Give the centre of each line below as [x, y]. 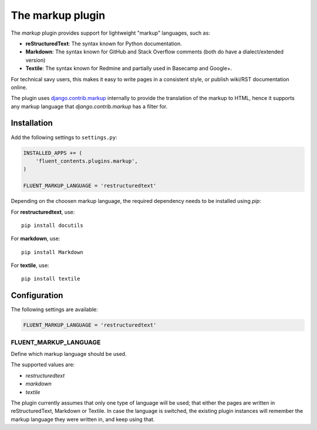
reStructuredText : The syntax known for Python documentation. [104, 44]
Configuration [37, 296]
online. [19, 87]
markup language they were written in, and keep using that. [83, 419]
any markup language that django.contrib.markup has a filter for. [89, 106]
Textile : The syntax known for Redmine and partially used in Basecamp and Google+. [129, 68]
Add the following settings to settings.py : [64, 137]
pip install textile [51, 279]
